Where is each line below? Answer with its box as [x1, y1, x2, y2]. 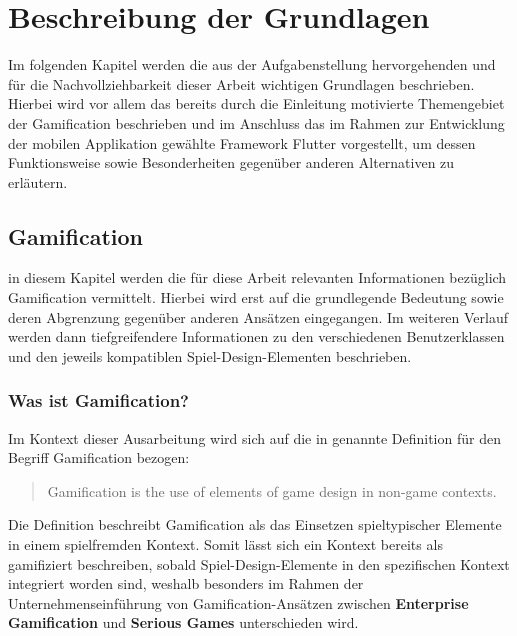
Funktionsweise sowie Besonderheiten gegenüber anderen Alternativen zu [8, 152, 455, 173]
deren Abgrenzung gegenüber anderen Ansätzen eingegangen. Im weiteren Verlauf [8, 306, 509, 327]
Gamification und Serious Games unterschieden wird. [8, 612, 359, 633]
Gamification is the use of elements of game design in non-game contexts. [47, 480, 497, 501]
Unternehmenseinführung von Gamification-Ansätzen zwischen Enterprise [8, 592, 469, 613]
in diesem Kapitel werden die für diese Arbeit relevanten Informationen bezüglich [8, 267, 507, 288]
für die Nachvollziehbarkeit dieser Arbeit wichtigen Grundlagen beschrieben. [8, 73, 475, 94]
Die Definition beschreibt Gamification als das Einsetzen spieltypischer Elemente [8, 514, 502, 535]
